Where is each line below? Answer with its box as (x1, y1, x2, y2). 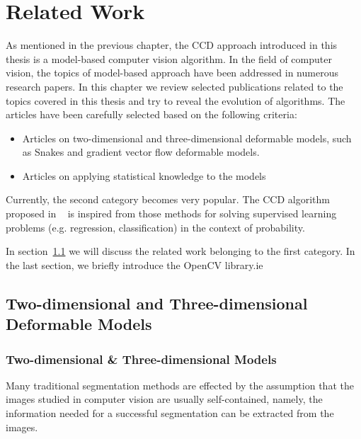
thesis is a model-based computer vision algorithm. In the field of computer (6, 51, 332, 66)
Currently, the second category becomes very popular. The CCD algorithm (6, 192, 330, 207)
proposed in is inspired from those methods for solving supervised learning (6, 206, 337, 221)
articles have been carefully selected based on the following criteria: (6, 107, 297, 122)
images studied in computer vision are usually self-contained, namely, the (6, 392, 323, 406)
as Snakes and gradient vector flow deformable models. (22, 144, 260, 159)
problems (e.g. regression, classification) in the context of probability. (6, 219, 305, 234)
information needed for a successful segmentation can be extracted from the (6, 406, 334, 421)
